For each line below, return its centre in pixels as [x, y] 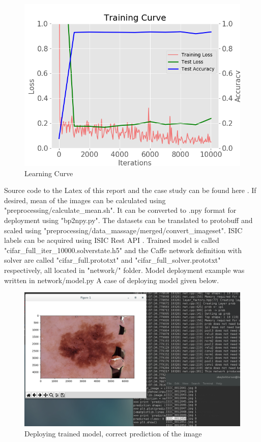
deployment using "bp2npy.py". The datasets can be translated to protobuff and [128, 220]
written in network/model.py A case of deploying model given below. [112, 280]
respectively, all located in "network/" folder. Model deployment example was [124, 270]
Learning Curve [49, 173]
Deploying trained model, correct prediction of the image [113, 434]
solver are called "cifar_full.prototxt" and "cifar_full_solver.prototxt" [112, 260]
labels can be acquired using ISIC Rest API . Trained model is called [112, 240]
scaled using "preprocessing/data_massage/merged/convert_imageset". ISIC [123, 230]
